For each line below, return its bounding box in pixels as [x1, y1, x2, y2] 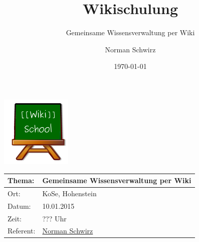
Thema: [8, 175, 35, 185]
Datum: [8, 200, 31, 211]
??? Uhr [42, 213, 67, 223]
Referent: [8, 225, 36, 236]
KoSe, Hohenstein [42, 188, 97, 198]
